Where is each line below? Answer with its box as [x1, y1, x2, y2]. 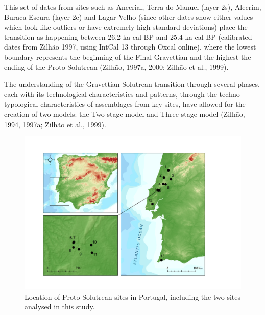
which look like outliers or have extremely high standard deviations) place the [4, 21, 248, 32]
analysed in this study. [25, 301, 95, 312]
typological [4, 99, 38, 109]
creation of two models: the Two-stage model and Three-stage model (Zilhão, [4, 108, 245, 119]
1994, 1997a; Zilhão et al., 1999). [4, 118, 106, 129]
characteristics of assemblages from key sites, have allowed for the [40, 99, 246, 109]
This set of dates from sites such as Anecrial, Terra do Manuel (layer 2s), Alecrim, [4, 2, 261, 12]
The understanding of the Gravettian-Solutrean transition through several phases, [4, 79, 260, 89]
